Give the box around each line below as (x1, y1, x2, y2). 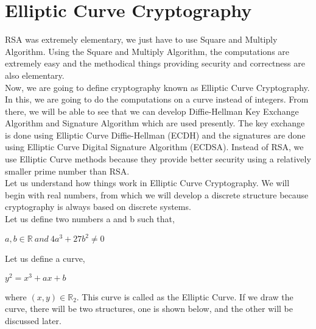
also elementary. (5, 68, 65, 81)
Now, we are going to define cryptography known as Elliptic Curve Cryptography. (5, 81, 310, 93)
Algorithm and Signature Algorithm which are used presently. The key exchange (5, 117, 305, 129)
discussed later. (5, 314, 61, 327)
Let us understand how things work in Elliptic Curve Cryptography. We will (5, 176, 290, 189)
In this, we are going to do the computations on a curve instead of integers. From (5, 93, 309, 106)
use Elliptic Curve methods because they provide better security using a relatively (5, 153, 311, 165)
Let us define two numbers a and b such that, (5, 212, 175, 225)
